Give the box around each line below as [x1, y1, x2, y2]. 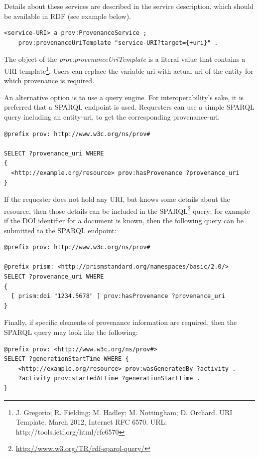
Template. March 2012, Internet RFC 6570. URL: [15, 417, 167, 427]
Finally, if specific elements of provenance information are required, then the [4, 317, 237, 327]
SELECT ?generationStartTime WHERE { [4, 355, 129, 363]
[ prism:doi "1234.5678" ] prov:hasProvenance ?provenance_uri [11, 293, 225, 300]
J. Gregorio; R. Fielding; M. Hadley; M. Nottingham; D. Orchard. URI [15, 407, 233, 417]
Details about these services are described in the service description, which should [4, 1, 254, 11]
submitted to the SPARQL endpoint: [4, 225, 117, 235]
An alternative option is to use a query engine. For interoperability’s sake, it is [4, 92, 244, 102]
